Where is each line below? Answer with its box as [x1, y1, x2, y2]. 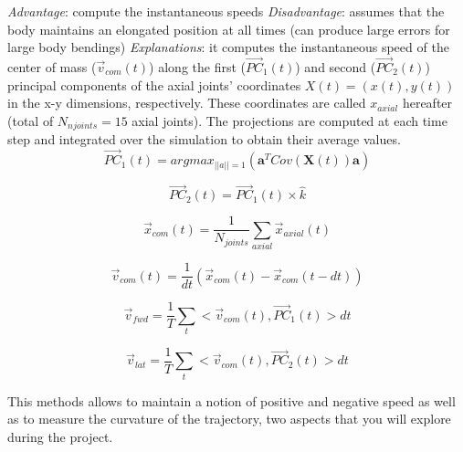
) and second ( [295, 58, 376, 76]
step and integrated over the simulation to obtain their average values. [7, 130, 401, 149]
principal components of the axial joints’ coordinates [7, 75, 301, 94]
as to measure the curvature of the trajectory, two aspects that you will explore [7, 409, 451, 428]
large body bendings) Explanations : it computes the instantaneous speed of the [7, 37, 449, 57]
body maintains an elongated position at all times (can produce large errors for [7, 19, 450, 38]
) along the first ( [149, 58, 247, 76]
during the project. [7, 426, 113, 446]
